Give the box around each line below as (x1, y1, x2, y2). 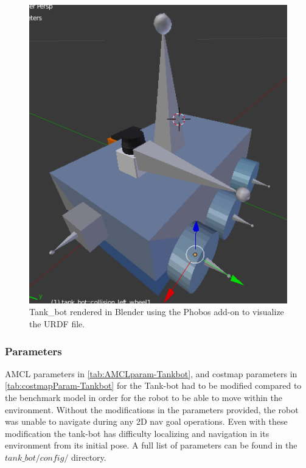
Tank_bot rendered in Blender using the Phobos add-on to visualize (29, 305, 284, 318)
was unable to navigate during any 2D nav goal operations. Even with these (5, 415, 288, 428)
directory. (71, 450, 106, 463)
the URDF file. (29, 317, 85, 330)
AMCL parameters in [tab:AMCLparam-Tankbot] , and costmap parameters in (5, 367, 297, 380)
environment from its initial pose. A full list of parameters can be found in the (5, 439, 297, 452)
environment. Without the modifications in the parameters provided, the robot (5, 403, 299, 416)
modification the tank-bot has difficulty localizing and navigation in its (5, 427, 269, 439)
